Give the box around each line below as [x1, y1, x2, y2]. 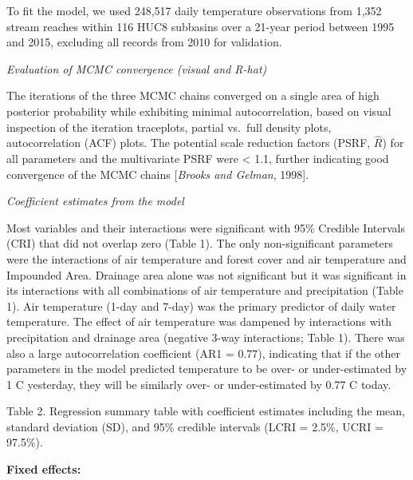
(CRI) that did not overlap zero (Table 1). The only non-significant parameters [6, 235, 393, 252]
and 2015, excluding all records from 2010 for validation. [6, 34, 282, 50]
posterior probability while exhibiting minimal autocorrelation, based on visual [6, 102, 391, 119]
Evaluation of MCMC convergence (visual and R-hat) [6, 60, 267, 77]
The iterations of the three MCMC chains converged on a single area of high [6, 87, 380, 104]
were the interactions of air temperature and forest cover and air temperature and [6, 250, 407, 267]
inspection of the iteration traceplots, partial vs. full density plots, [6, 118, 332, 135]
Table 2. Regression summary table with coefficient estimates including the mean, [6, 403, 405, 419]
